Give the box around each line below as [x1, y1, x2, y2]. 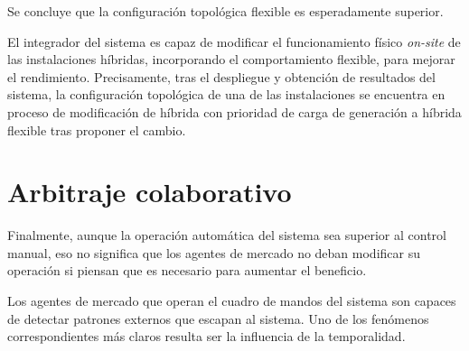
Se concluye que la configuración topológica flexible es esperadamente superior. [7, 2, 444, 20]
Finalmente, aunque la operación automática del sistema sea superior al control [7, 226, 446, 245]
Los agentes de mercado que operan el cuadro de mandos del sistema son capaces [7, 291, 456, 310]
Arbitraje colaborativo [7, 173, 292, 210]
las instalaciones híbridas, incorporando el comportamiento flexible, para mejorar [7, 50, 455, 69]
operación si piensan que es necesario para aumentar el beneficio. [7, 261, 367, 280]
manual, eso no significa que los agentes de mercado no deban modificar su [7, 243, 420, 262]
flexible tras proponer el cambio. [7, 120, 186, 139]
